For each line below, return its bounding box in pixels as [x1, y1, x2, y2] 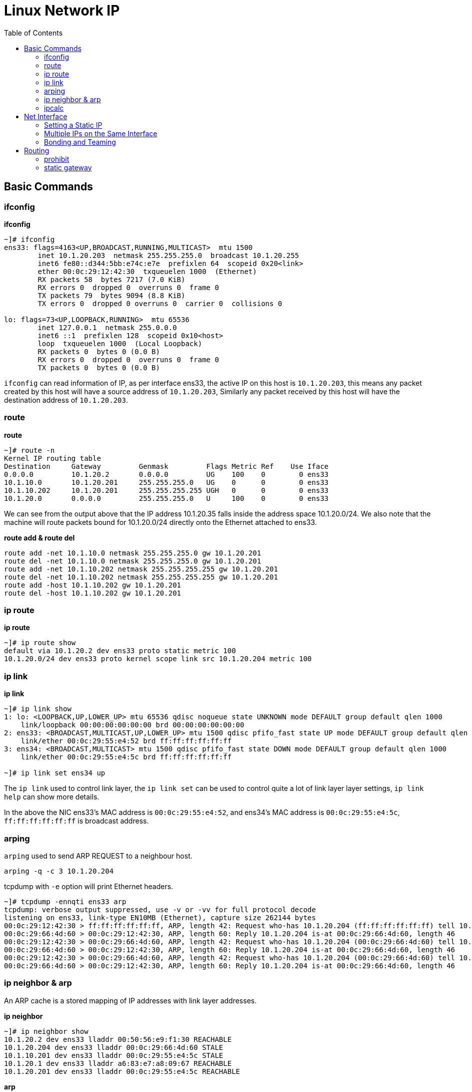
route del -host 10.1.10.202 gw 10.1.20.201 [4, 589, 181, 597]
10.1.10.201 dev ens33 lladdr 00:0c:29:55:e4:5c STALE [4, 1051, 223, 1059]
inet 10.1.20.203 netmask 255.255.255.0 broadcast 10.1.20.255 [37, 251, 299, 259]
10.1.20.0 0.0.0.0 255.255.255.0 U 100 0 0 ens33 [4, 494, 329, 502]
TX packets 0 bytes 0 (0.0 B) [37, 363, 160, 372]
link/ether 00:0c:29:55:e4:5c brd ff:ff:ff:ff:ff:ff [20, 753, 232, 761]
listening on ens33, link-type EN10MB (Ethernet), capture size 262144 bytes [4, 913, 316, 922]
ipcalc [44, 103, 64, 112]
